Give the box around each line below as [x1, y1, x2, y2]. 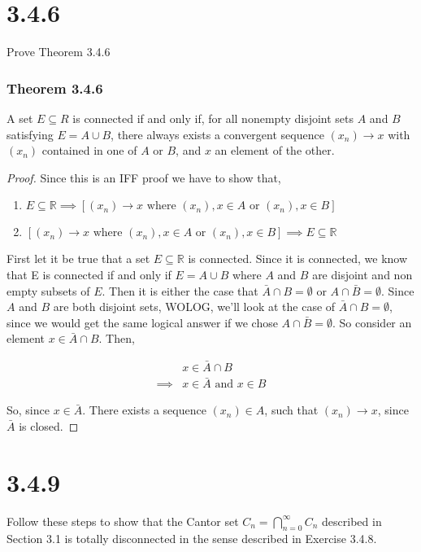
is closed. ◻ [19, 417, 79, 434]
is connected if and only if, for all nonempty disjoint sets [72, 109, 354, 126]
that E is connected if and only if [7, 265, 171, 283]
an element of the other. [215, 142, 335, 159]
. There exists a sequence [82, 401, 206, 418]
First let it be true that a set [7, 250, 150, 267]
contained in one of [41, 142, 137, 159]
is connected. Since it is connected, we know [188, 250, 408, 267]
